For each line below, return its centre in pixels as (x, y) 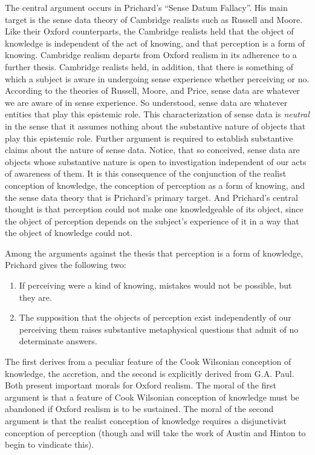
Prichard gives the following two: (66, 265)
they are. (35, 297)
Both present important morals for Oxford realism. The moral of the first (141, 385)
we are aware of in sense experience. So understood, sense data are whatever (146, 102)
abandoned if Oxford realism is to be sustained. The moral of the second (139, 409)
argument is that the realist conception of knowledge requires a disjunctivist (146, 421)
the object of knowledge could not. (69, 233)
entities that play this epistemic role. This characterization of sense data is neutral (157, 114)
